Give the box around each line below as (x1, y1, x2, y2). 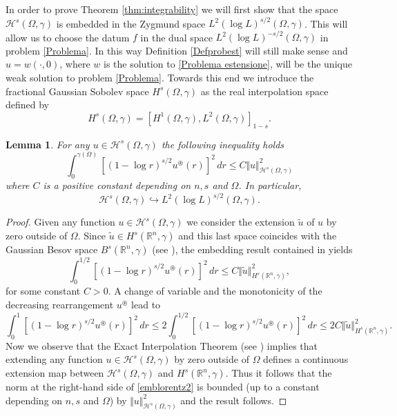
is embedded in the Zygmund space (56, 16, 206, 30)
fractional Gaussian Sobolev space (6, 83, 149, 98)
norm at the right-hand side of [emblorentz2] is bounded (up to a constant (6, 379, 320, 394)
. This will (304, 16, 348, 30)
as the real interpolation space (200, 83, 329, 98)
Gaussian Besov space (6, 242, 98, 257)
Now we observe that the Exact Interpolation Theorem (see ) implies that (6, 338, 318, 353)
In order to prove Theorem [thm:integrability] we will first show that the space (6, 2, 338, 16)
